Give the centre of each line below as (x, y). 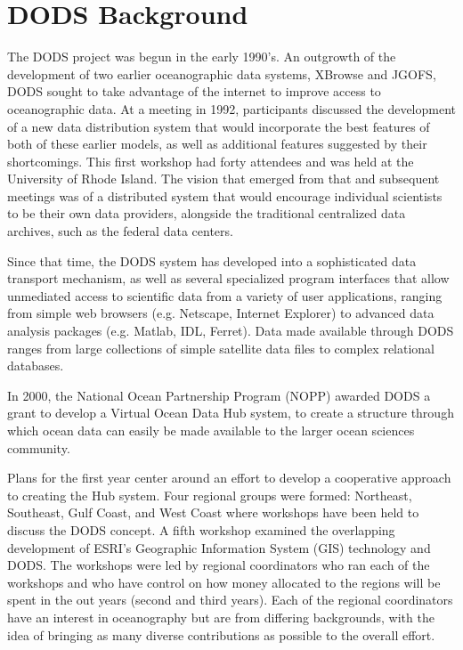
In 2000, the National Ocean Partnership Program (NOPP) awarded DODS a (219, 395)
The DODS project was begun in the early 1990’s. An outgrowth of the (202, 57)
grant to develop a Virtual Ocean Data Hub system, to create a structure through (231, 413)
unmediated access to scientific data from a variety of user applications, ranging (225, 295)
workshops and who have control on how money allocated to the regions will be (224, 582)
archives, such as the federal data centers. (120, 231)
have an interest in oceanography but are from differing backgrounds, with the (221, 617)
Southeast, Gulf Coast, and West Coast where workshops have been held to (213, 512)
